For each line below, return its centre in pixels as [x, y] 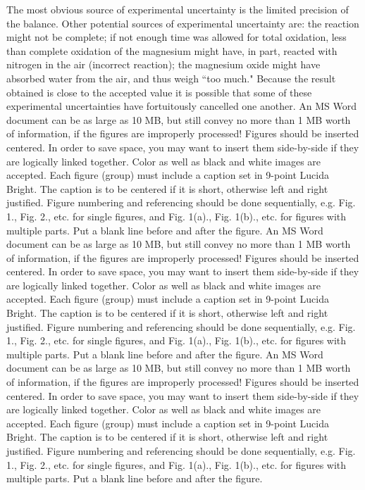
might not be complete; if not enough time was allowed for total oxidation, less [177, 37]
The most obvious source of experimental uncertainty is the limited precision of [178, 9]
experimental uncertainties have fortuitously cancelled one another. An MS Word [181, 106]
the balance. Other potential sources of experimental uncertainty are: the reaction [183, 23]
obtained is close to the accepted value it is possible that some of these [159, 92]
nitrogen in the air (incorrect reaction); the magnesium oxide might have [163, 64]
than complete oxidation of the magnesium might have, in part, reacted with [172, 50]
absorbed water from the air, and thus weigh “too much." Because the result [171, 78]
